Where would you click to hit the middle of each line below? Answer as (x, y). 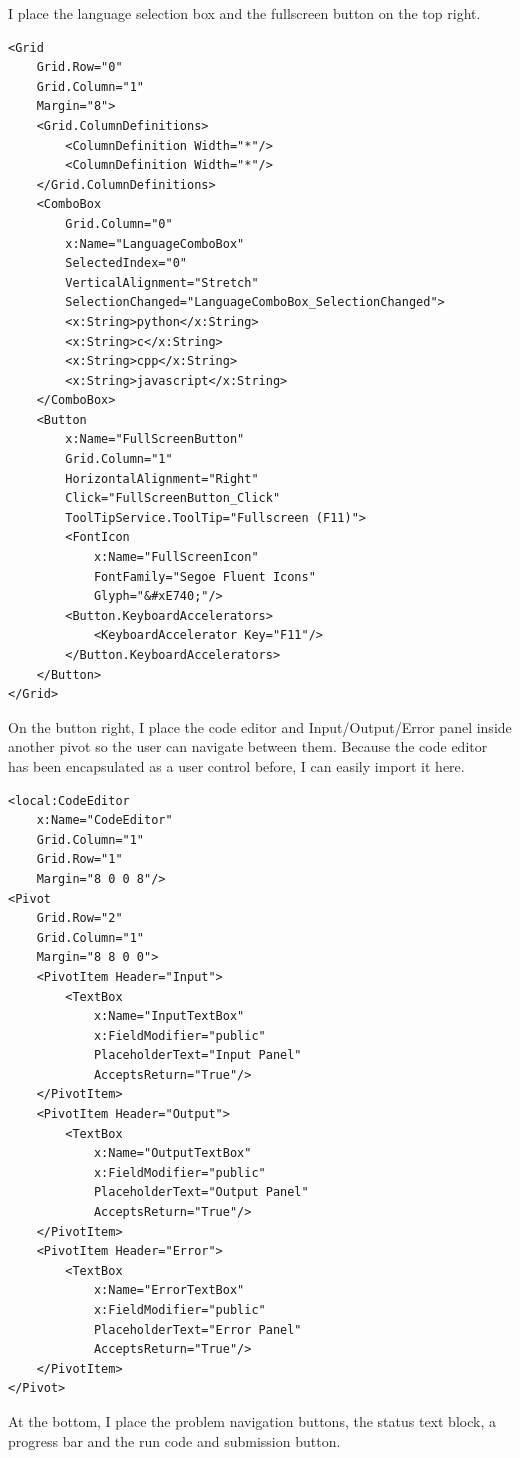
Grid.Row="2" (79, 918)
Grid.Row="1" (79, 859)
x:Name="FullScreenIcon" (176, 557)
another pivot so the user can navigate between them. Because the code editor (248, 746)
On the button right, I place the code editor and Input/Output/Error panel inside (260, 726)
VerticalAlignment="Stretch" (162, 282)
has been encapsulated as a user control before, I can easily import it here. (236, 765)
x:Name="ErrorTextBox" (169, 1290)
